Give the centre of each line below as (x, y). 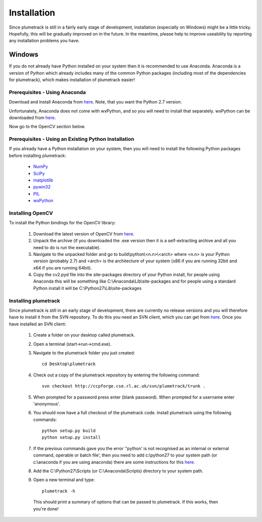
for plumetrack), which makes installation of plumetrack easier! (72, 80)
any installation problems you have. (44, 41)
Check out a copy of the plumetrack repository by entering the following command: (116, 375)
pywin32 (42, 187)
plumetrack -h (58, 491)
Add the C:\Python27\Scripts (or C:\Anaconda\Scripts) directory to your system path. (118, 471)
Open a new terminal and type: (64, 480)
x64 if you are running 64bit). (63, 268)
